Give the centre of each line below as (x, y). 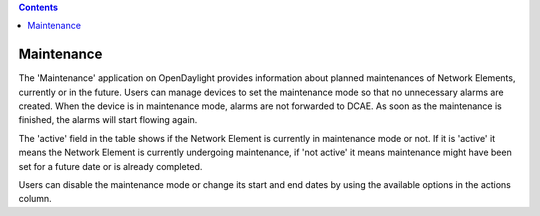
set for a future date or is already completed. (110, 166)
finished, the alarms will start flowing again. (108, 120)
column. (35, 199)
